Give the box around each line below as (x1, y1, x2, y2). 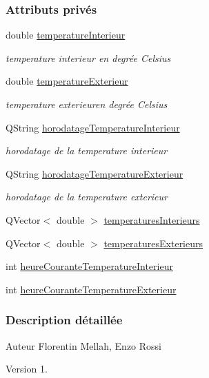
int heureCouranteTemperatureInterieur (6, 259, 173, 273)
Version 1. (6, 361, 48, 376)
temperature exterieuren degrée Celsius (6, 97, 168, 111)
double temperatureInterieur (6, 28, 126, 42)
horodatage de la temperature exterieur (6, 189, 168, 204)
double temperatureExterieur (6, 74, 128, 88)
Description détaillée (6, 311, 123, 328)
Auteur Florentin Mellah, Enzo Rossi (6, 338, 162, 353)
